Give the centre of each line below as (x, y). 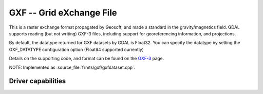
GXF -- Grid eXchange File (63, 13)
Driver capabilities (38, 81)
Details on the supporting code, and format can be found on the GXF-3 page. (86, 59)
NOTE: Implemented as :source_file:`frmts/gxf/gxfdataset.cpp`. (72, 67)
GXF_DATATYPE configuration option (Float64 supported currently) (76, 49)
